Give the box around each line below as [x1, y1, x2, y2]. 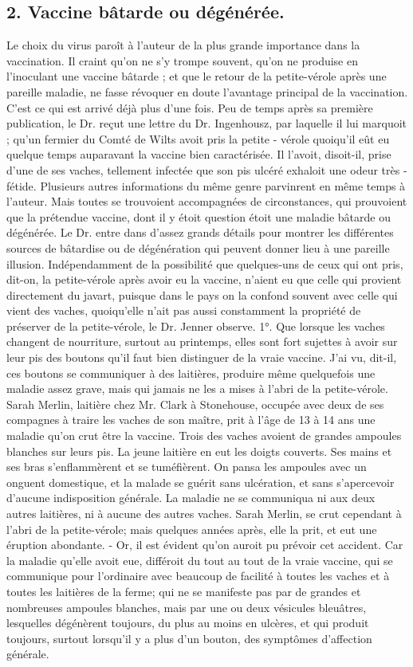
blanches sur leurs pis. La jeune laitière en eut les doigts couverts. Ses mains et [6, 442, 392, 459]
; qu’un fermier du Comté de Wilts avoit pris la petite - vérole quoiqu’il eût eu [6, 130, 390, 147]
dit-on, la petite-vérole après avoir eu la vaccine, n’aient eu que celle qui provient [6, 271, 402, 288]
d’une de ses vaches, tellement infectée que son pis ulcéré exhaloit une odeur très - [6, 161, 407, 178]
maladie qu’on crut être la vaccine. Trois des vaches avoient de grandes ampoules [6, 427, 402, 444]
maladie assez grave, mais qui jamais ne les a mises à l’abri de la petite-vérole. [6, 380, 388, 397]
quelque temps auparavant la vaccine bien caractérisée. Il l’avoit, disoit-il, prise [6, 146, 391, 163]
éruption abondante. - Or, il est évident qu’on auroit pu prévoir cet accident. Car [6, 536, 403, 553]
